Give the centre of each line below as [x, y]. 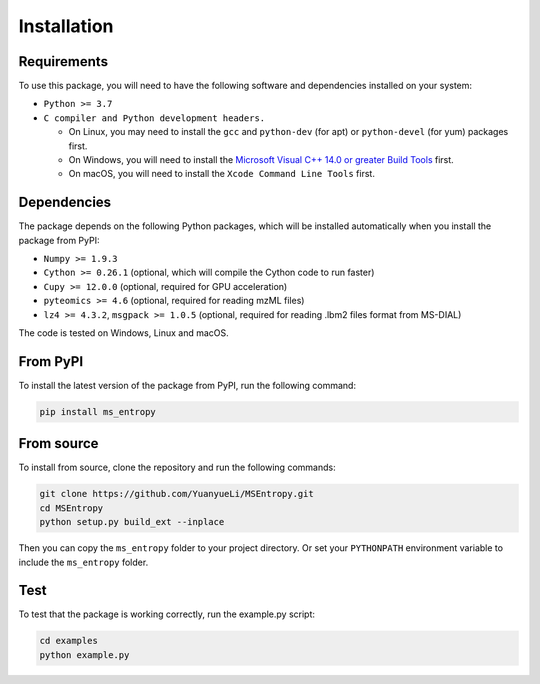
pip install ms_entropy [98, 411]
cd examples [69, 641]
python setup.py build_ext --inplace [132, 522]
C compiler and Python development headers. [154, 118]
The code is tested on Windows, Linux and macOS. [123, 333]
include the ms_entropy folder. [83, 562]
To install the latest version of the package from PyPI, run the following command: [187, 385]
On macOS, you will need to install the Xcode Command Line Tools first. [221, 174]
